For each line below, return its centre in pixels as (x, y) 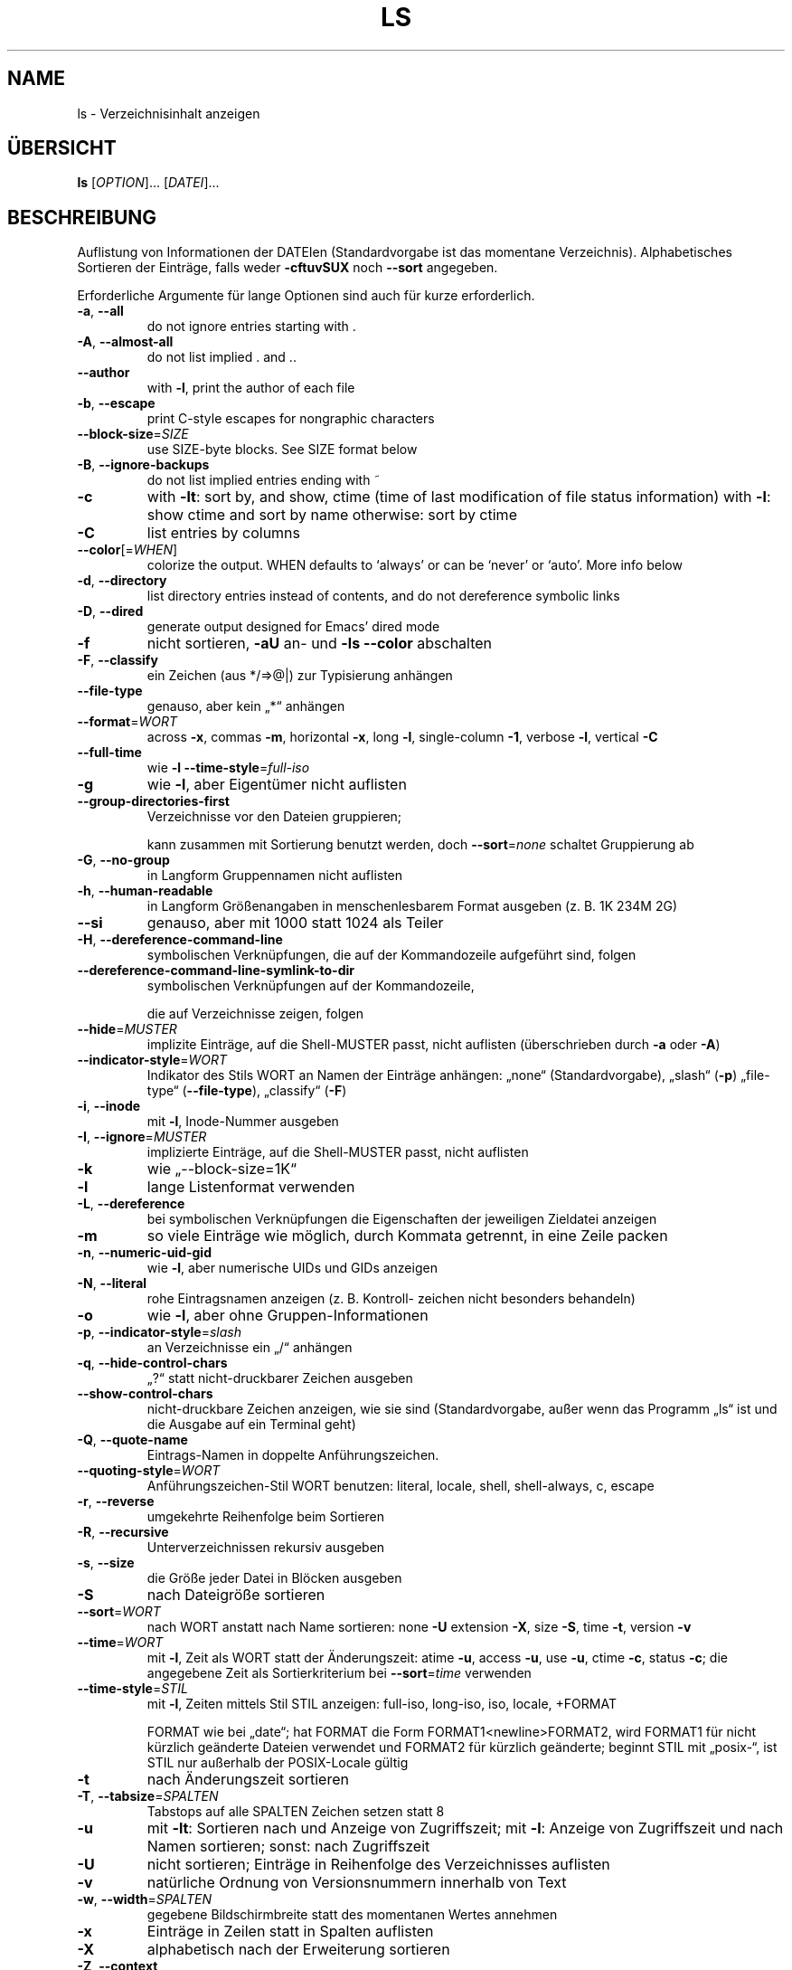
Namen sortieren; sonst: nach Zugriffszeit (288, 1847)
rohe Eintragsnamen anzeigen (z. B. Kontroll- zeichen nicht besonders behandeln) (391, 1299)
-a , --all (100, 311)
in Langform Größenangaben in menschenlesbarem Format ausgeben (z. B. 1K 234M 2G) (412, 906)
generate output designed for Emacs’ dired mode (293, 627)
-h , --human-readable (145, 891)
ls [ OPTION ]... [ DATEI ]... (148, 183)
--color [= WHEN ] (127, 550)
